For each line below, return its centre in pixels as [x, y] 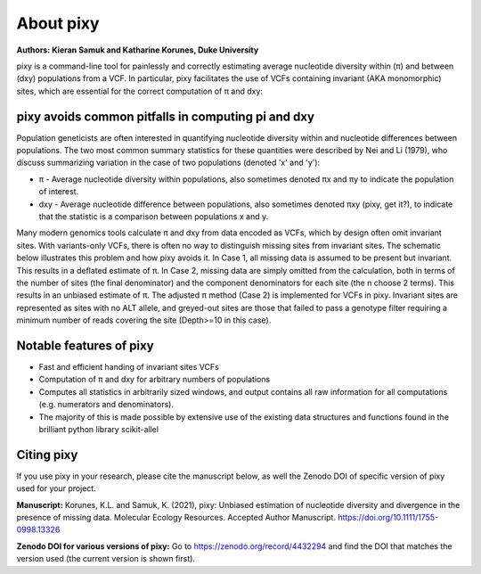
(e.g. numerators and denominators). [106, 405]
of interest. [59, 192]
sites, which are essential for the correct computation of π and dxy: [139, 91]
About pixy [58, 23]
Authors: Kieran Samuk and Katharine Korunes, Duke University [138, 50]
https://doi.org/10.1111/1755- [388, 518]
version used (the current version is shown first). [106, 559]
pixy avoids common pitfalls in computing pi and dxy [166, 116]
